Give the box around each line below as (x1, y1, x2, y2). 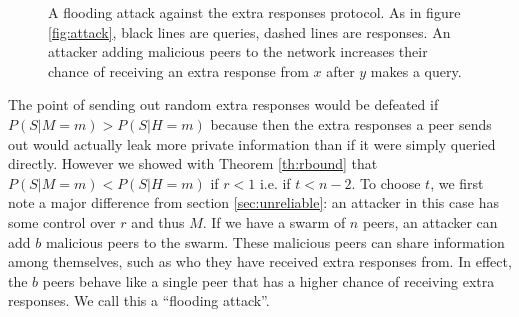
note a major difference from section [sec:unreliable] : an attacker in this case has (8, 192, 499, 213)
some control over (8, 211, 116, 232)
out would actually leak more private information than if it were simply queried (8, 133, 496, 154)
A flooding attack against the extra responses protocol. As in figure (48, 2, 461, 22)
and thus (131, 211, 185, 232)
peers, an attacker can (362, 211, 498, 232)
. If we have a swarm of (202, 211, 346, 232)
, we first (430, 172, 484, 193)
